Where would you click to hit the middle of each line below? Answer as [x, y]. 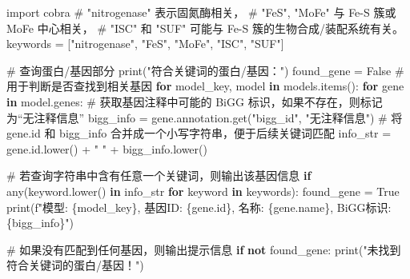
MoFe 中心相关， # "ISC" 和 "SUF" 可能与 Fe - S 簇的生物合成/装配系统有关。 [205, 28]
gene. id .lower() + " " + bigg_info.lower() [107, 148]
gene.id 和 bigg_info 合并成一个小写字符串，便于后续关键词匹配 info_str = [199, 133]
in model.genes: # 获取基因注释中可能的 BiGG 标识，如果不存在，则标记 [195, 101]
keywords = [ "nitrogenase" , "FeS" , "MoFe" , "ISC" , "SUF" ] [145, 44]
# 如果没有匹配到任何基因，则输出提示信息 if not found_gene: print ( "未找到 [204, 249]
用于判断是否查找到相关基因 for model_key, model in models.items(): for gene [205, 86]
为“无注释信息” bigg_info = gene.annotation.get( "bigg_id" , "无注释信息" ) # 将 [205, 117]
